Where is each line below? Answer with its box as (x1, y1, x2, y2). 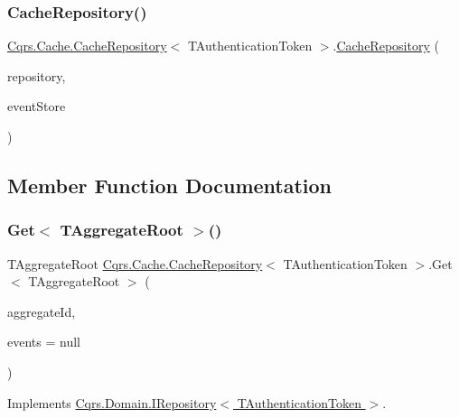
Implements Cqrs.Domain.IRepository (7, 393, 217, 412)
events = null (7, 332, 80, 351)
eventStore (7, 97, 66, 116)
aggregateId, (7, 302, 76, 320)
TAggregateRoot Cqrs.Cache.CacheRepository (7, 254, 263, 273)
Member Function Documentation (7, 171, 333, 199)
